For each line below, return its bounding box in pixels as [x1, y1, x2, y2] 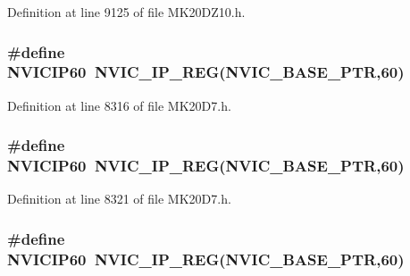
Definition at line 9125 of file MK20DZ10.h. [7, 3, 246, 21]
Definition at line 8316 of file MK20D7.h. [7, 96, 231, 114]
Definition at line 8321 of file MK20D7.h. [7, 189, 231, 208]
